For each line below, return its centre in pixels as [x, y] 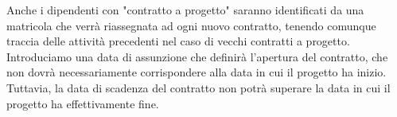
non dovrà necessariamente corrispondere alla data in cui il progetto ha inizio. [197, 72]
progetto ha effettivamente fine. [83, 103]
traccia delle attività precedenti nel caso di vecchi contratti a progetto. [178, 41]
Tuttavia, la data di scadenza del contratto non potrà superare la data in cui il [198, 87]
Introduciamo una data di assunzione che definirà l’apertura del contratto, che [197, 56]
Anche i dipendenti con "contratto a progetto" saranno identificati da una [185, 10]
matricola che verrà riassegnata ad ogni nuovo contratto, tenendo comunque [191, 25]
